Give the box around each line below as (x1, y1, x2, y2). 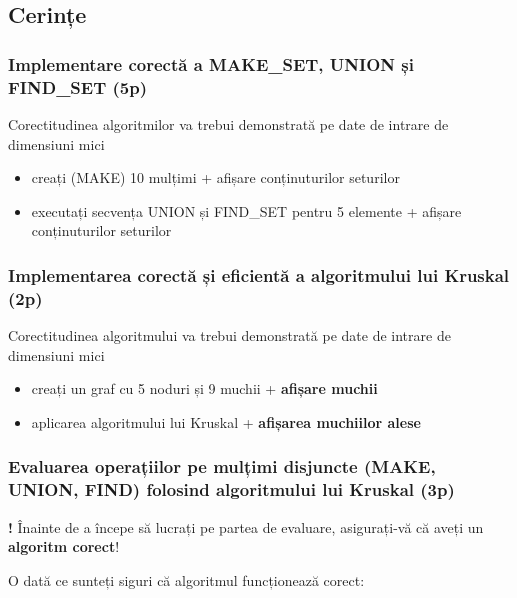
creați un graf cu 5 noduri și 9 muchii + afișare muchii (31, 378, 378, 399)
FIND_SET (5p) (8, 74, 148, 99)
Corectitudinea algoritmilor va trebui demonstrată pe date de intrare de (8, 113, 449, 134)
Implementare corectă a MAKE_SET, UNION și (8, 51, 414, 76)
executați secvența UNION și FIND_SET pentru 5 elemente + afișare (31, 200, 462, 221)
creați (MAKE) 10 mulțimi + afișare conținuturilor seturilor (31, 167, 400, 188)
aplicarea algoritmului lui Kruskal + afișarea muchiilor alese (31, 411, 421, 432)
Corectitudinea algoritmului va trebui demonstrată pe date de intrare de (8, 325, 451, 346)
